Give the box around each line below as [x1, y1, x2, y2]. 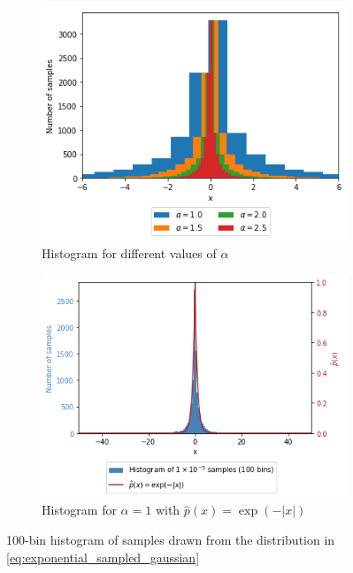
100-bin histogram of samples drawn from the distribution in [6, 530, 335, 548]
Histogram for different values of [42, 244, 217, 263]
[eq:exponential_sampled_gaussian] [6, 547, 200, 566]
